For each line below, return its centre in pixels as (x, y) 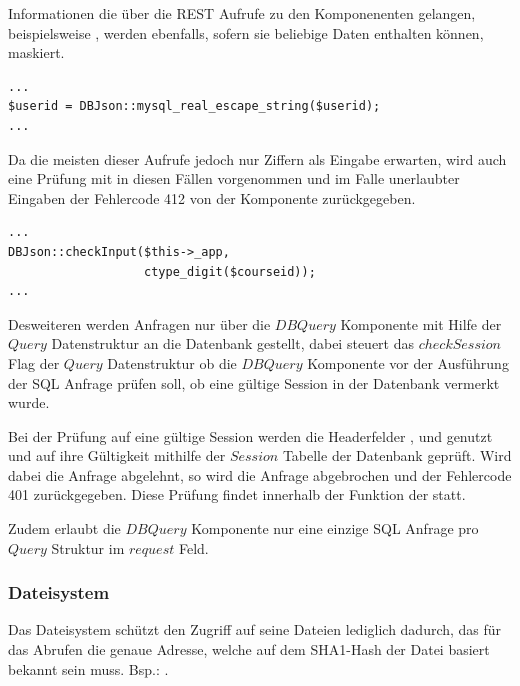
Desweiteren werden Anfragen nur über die (139, 323)
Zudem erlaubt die (64, 528)
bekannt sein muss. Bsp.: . (88, 668)
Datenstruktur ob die (172, 362)
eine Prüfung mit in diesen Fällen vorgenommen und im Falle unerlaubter (234, 178)
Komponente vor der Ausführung (408, 362)
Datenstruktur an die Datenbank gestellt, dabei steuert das (232, 343)
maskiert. (36, 52)
